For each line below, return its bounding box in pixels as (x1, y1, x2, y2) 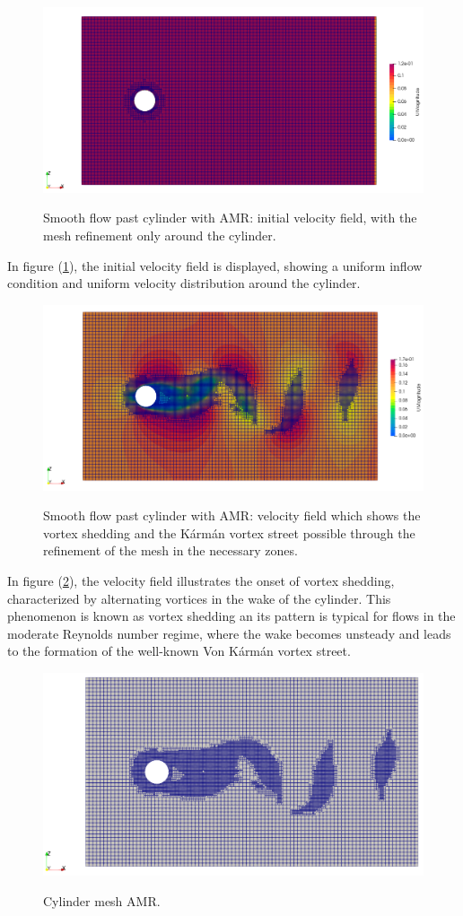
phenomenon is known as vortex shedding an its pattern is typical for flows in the (7, 606, 456, 625)
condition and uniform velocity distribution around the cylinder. (7, 274, 361, 292)
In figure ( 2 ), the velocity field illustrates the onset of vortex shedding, (7, 571, 395, 589)
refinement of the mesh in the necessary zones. (43, 541, 298, 560)
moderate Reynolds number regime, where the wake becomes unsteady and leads (7, 624, 451, 642)
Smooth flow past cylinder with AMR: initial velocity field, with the (43, 208, 417, 227)
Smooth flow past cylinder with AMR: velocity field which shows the (43, 506, 421, 525)
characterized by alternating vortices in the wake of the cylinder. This (7, 589, 391, 607)
